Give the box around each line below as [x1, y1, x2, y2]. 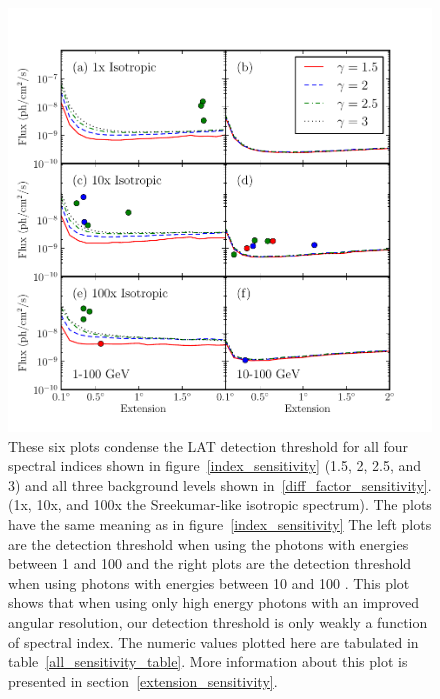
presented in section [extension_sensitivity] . [8, 670, 278, 691]
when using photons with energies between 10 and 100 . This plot [8, 572, 410, 593]
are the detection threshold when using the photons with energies [8, 533, 409, 554]
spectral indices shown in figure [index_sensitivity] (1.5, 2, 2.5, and [8, 455, 422, 476]
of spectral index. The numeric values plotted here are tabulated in [8, 631, 419, 652]
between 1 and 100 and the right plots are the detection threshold [8, 553, 412, 574]
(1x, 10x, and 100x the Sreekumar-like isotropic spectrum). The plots [8, 494, 432, 515]
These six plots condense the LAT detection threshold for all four [8, 435, 409, 456]
